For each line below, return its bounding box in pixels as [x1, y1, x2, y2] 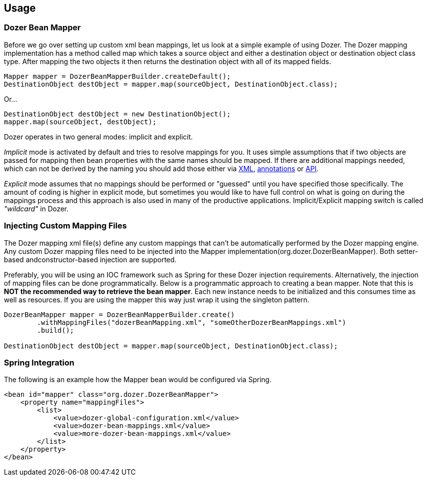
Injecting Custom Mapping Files [4, 221, 127, 231]
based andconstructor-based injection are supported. [4, 255, 177, 264]
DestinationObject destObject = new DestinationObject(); [4, 110, 231, 118]
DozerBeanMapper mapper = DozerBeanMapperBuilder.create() [4, 310, 235, 319]
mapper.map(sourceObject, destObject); [4, 117, 157, 126]
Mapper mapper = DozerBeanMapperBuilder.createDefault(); [4, 72, 231, 80]
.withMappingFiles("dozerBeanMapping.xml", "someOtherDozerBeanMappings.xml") [37, 318, 346, 326]
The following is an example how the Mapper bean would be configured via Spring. [4, 375, 271, 384]
